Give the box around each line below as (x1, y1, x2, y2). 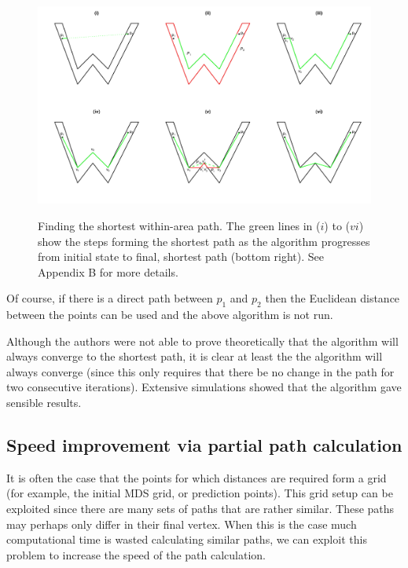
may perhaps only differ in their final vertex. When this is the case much (6, 515, 357, 532)
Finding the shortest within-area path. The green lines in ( (38, 217, 321, 233)
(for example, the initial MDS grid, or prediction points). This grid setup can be (6, 485, 393, 501)
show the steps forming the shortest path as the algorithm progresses (38, 233, 370, 249)
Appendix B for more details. (38, 263, 178, 280)
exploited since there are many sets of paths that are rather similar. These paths (6, 500, 395, 517)
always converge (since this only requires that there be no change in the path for (6, 363, 395, 379)
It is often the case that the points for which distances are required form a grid (6, 469, 387, 486)
